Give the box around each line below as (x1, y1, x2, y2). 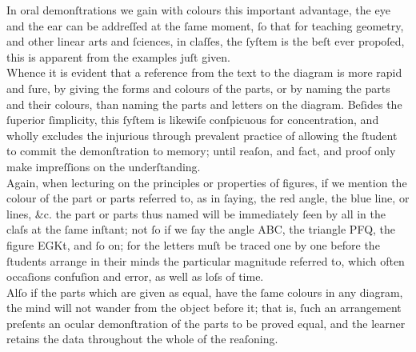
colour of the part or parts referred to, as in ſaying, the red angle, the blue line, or (6, 190, 410, 206)
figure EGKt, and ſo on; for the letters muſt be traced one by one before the (6, 236, 380, 253)
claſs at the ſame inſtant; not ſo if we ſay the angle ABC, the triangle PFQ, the (6, 221, 396, 238)
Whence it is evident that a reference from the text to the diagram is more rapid (6, 64, 402, 81)
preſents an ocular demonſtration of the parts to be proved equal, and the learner (6, 314, 406, 331)
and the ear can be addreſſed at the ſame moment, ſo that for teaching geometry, (6, 17, 404, 34)
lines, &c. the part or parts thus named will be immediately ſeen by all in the (6, 205, 386, 222)
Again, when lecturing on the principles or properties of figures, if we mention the (6, 174, 407, 190)
